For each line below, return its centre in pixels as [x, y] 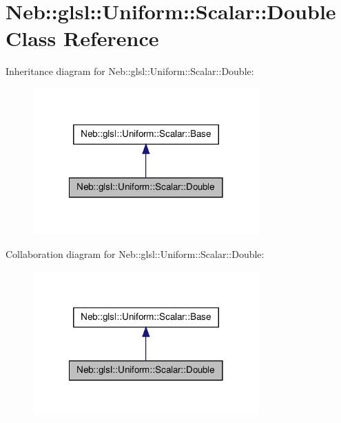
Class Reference [82, 38]
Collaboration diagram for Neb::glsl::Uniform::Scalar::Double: [135, 254]
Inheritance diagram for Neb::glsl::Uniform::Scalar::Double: [130, 71]
